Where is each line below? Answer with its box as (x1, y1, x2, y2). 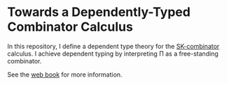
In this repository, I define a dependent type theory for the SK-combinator (7, 42, 220, 50)
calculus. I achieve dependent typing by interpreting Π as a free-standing (7, 49, 219, 58)
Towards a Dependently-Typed (7, 4, 191, 20)
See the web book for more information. (7, 70, 123, 79)
